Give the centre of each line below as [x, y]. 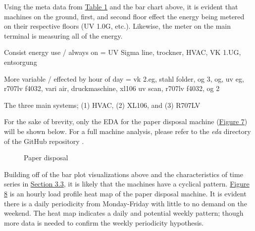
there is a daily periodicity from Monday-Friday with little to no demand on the [126, 203]
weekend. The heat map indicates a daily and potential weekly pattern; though [124, 213]
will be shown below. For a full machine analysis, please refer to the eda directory [127, 131]
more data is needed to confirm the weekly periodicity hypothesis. [104, 222]
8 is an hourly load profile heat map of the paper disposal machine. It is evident [125, 193]
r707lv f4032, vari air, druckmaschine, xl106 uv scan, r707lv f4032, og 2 [112, 88]
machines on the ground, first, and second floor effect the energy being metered [124, 16]
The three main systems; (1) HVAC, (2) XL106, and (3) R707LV [102, 105]
